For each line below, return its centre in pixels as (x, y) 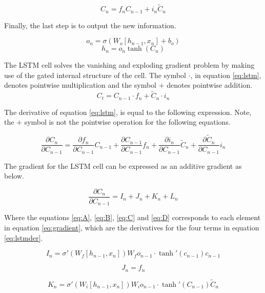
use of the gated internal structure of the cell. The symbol (95, 75)
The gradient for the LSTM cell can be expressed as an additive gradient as (123, 165)
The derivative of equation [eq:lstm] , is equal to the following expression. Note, (128, 112)
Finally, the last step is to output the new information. (90, 25)
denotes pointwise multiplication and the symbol (80, 85)
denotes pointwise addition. (210, 85)
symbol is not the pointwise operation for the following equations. (127, 122)
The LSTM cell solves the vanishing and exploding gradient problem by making (129, 65)
